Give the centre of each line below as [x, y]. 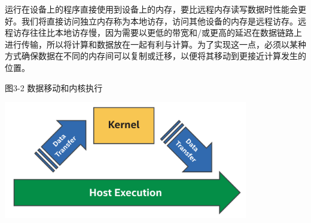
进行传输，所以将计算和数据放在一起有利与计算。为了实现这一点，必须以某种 [155, 44]
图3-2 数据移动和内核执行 [54, 87]
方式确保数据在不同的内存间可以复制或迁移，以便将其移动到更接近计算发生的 [155, 56]
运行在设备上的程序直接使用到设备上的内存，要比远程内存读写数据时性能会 [151, 9]
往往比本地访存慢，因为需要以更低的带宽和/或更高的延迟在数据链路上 [166, 32]
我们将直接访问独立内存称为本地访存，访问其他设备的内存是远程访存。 [159, 21]
